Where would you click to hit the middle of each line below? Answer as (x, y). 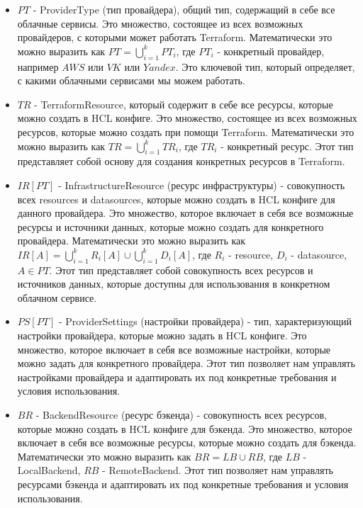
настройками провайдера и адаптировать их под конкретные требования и (177, 377)
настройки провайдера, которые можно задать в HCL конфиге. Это (162, 335)
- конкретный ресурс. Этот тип (287, 146)
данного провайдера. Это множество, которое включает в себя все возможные (185, 213)
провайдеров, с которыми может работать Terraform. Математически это (175, 37)
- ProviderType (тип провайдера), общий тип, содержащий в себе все (184, 9)
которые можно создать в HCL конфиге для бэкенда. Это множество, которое (185, 428)
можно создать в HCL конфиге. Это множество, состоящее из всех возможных (187, 118)
